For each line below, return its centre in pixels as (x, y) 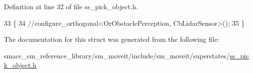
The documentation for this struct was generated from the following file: (112, 39)
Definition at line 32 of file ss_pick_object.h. (71, 6)
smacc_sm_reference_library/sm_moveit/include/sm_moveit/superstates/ (117, 55)
